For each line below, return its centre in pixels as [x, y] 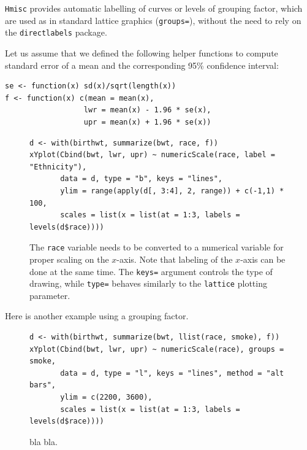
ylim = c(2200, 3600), [106, 397]
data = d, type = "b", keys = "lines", [141, 179]
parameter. [50, 295]
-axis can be [263, 259]
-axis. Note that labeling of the [175, 259]
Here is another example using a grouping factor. [97, 316]
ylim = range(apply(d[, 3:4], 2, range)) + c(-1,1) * [172, 191]
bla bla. [44, 441]
